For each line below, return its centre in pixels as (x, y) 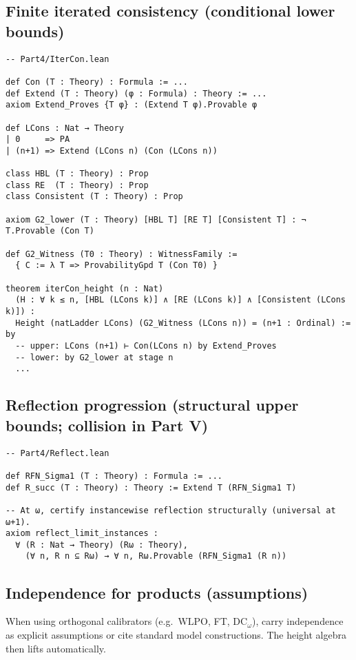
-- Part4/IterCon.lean (57, 59)
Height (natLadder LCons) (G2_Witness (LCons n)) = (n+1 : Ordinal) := (183, 323)
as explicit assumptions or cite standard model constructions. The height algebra (176, 634)
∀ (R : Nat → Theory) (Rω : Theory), (102, 545)
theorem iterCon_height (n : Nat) (85, 288)
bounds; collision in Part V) (107, 425)
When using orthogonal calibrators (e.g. (90, 621)
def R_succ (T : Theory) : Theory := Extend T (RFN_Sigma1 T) (151, 487)
